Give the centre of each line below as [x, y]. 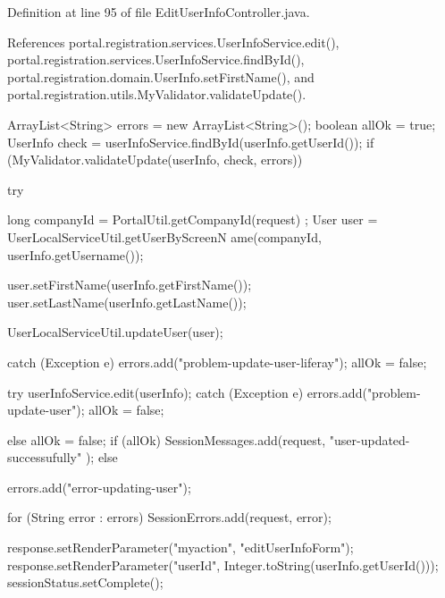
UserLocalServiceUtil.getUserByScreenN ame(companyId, [164, 236]
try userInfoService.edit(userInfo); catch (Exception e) [155, 392]
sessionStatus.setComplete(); [85, 582]
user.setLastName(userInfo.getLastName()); [127, 302]
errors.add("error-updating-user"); [99, 487]
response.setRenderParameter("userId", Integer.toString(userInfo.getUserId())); [223, 564]
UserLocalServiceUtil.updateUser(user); [115, 332]
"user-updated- [369, 439]
